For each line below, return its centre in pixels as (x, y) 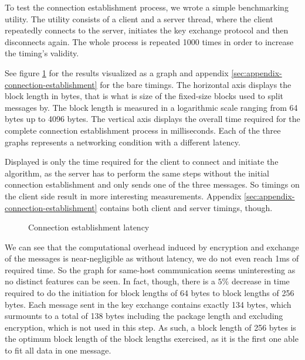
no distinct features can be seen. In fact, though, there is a (110, 281)
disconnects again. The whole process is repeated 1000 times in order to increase (149, 41)
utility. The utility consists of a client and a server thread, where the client (139, 18)
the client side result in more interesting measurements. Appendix (123, 196)
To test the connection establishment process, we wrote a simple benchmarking (147, 7)
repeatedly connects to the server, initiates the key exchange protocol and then (147, 30)
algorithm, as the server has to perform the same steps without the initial (137, 173)
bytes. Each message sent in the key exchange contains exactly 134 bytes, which (148, 304)
